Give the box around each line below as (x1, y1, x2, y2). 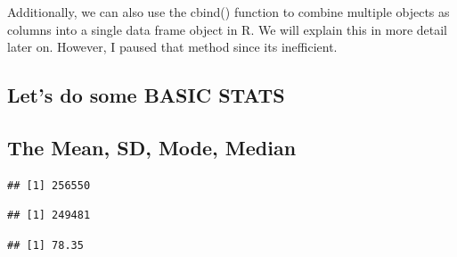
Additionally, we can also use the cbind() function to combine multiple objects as (7, 3, 450, 21)
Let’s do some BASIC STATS (7, 81, 285, 109)
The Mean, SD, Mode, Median (7, 133, 297, 161)
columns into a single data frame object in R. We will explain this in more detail (7, 20, 448, 38)
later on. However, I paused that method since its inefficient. (7, 37, 338, 56)
